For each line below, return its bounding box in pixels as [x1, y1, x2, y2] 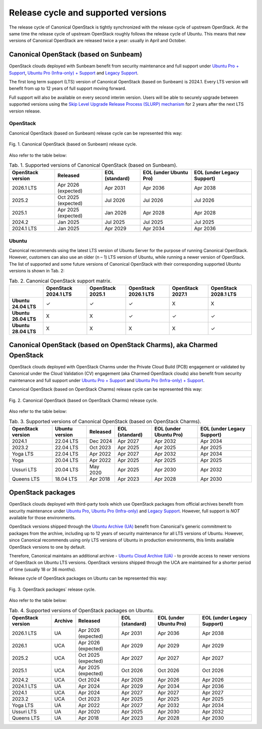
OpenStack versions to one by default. [9, 544, 86, 550]
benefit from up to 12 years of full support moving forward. [9, 85, 127, 92]
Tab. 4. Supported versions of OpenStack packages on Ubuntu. [9, 607, 154, 614]
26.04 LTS [12, 316, 36, 322]
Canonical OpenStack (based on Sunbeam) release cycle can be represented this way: [9, 130, 182, 136]
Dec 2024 [89, 438, 113, 444]
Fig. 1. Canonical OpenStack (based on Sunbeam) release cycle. [9, 141, 137, 147]
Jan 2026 [104, 209, 127, 216]
